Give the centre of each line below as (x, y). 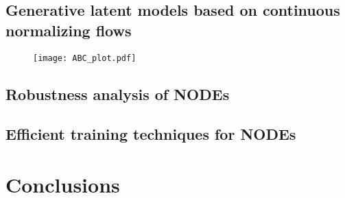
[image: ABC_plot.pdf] (85, 58)
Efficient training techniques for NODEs (151, 134)
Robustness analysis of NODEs (118, 94)
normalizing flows (69, 30)
